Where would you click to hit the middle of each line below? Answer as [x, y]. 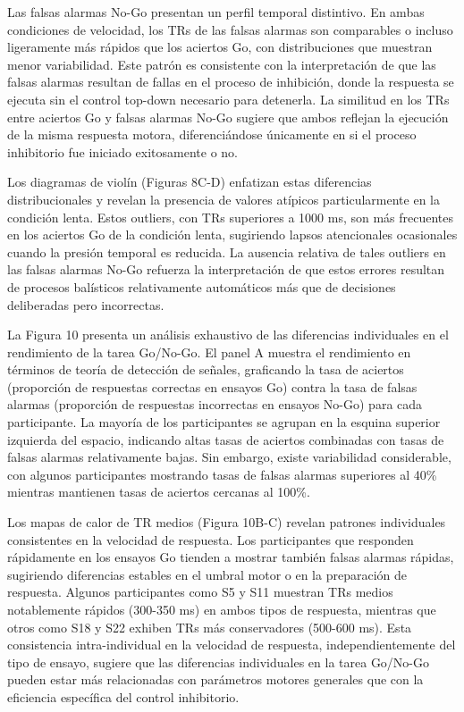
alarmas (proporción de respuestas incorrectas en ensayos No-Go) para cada [215, 404]
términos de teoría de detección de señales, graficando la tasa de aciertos [206, 369]
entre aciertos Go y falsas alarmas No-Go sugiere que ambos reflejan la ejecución [228, 117]
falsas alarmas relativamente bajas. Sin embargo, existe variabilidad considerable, [229, 457]
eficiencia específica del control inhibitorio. [123, 696]
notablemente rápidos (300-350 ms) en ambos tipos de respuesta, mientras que [222, 609]
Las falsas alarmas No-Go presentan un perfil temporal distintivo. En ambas [216, 12]
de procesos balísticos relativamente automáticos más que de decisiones [202, 286]
